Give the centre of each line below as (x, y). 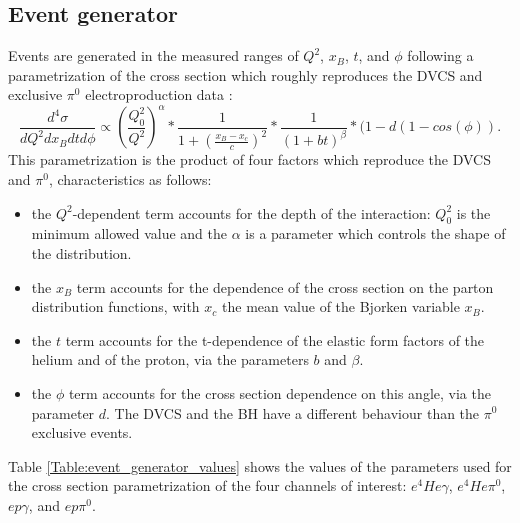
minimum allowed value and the (129, 233)
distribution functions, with (115, 306)
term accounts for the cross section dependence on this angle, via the (279, 392)
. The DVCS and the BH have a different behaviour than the (293, 412)
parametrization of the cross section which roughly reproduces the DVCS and (245, 74)
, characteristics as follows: (130, 179)
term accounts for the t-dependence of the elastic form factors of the (275, 339)
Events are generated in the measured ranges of (153, 55)
